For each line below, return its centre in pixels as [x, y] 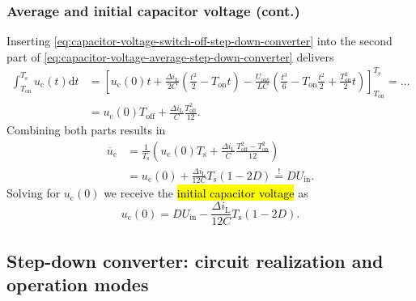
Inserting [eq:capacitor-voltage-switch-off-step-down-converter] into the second [200, 41]
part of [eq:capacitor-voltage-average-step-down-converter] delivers [170, 56]
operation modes [78, 284]
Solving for [34, 193]
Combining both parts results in [86, 130]
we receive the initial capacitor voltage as [206, 193]
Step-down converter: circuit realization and [195, 260]
